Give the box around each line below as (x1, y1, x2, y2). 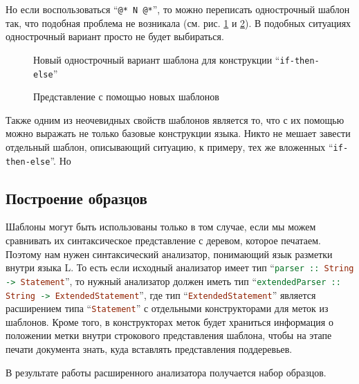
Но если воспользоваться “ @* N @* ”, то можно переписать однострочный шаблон (6, 2, 350, 16)
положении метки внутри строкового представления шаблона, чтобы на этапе (6, 328, 332, 342)
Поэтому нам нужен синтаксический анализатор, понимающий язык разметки (6, 246, 333, 261)
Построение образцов (6, 187, 147, 208)
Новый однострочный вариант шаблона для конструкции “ (33, 52, 280, 66)
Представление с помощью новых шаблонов (33, 89, 219, 104)
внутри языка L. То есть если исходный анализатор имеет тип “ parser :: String (6, 260, 354, 275)
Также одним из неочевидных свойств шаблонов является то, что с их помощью (6, 112, 344, 127)
